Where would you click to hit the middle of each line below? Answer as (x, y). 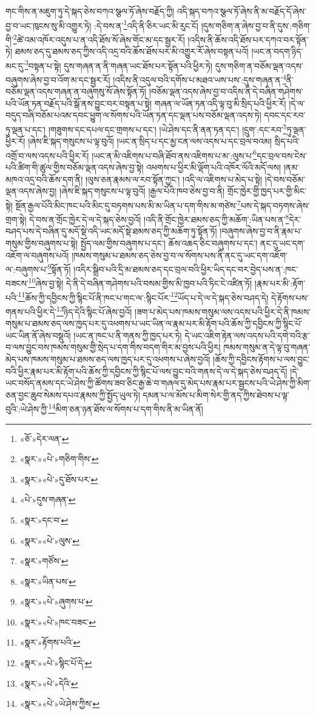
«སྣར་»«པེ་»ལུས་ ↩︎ (49, 540)
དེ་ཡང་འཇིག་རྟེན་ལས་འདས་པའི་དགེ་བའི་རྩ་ (247, 335)
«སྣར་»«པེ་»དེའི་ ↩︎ (49, 683)
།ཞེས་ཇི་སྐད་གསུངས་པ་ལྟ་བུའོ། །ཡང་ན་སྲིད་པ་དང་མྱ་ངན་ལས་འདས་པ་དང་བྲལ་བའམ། (150, 141)
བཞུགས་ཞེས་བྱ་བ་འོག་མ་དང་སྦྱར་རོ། (58, 79)
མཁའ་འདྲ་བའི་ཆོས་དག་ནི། (44, 179)
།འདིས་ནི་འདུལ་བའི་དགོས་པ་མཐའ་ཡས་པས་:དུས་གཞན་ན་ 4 (200, 78)
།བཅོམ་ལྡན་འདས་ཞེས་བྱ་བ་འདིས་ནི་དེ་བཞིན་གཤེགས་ (226, 91)
